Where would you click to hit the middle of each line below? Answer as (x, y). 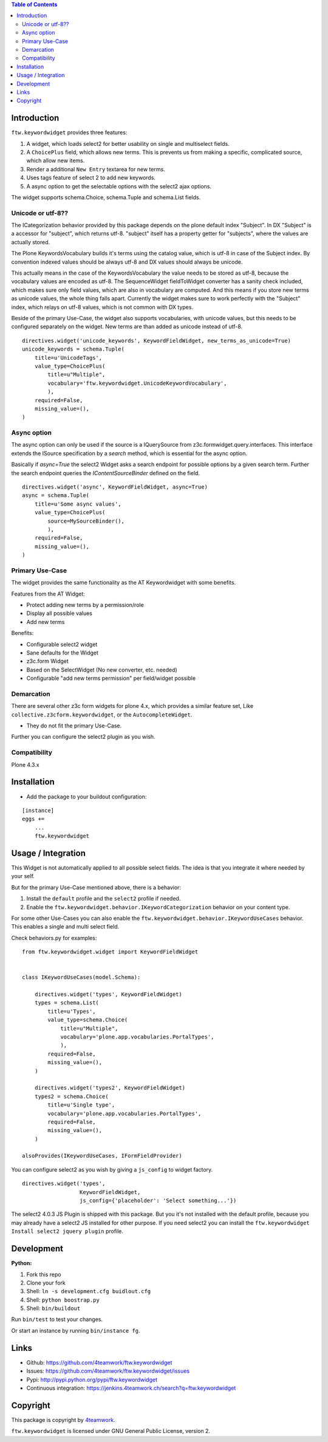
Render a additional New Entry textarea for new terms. (96, 169)
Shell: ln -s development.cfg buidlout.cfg (89, 1291)
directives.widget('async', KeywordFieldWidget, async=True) (115, 487)
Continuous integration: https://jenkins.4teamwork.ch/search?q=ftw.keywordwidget (131, 1388)
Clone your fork (46, 1283)
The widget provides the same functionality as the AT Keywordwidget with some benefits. (124, 583)
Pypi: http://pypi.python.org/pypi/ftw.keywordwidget (92, 1379)
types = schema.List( (67, 1003)
